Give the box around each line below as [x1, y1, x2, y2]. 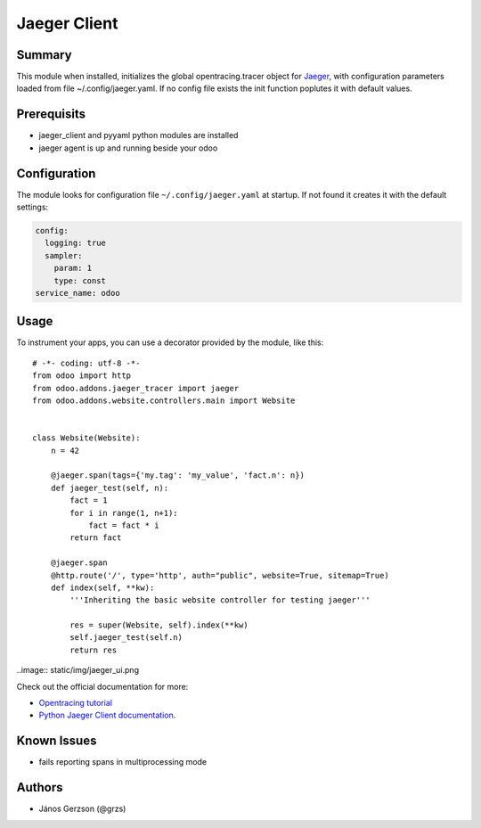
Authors [16, 780, 63, 795]
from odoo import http [32, 371, 132, 381]
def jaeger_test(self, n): [50, 482, 169, 493]
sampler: [45, 250, 83, 260]
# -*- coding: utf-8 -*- [32, 357, 141, 368]
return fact [69, 533, 122, 543]
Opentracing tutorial [38, 698, 113, 709]
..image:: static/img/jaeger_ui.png [16, 665, 140, 676]
